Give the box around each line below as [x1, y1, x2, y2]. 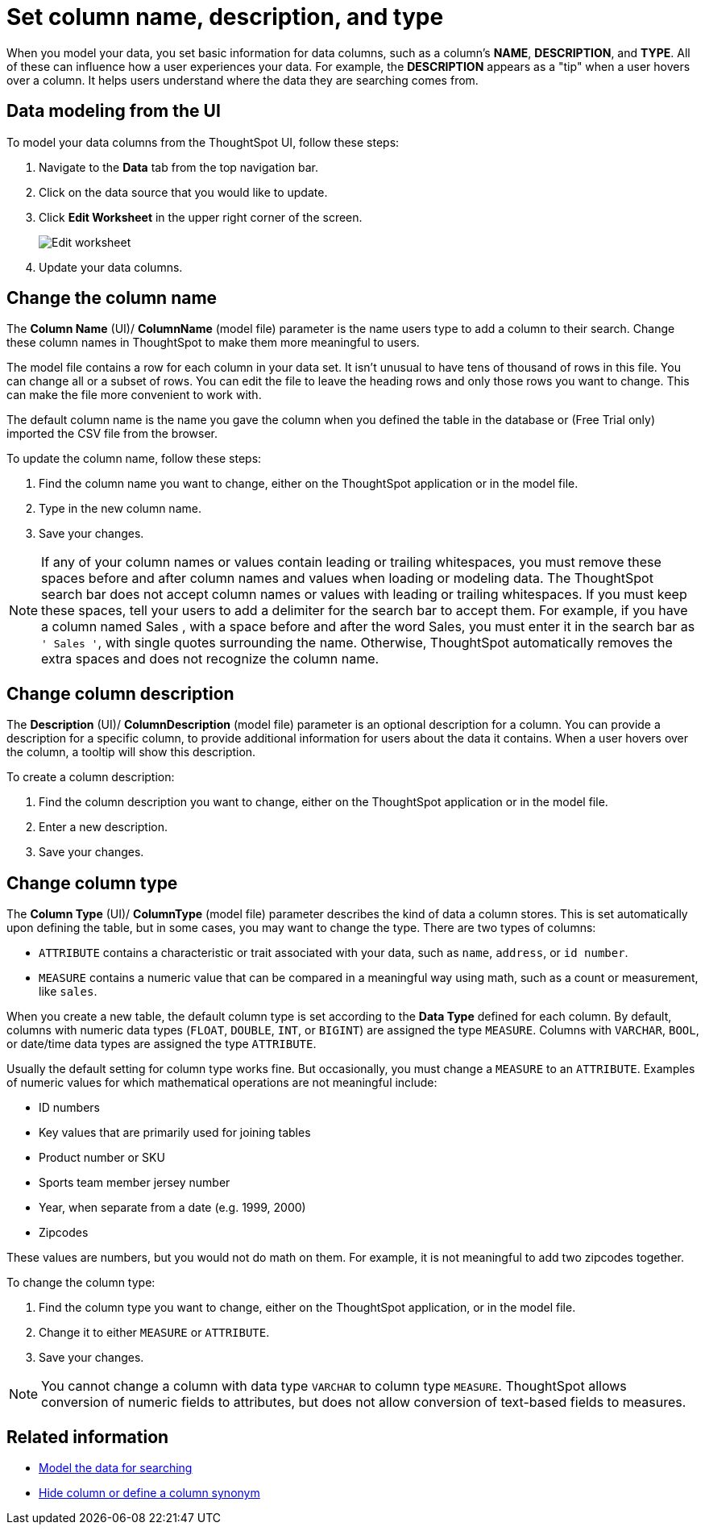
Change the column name [6, 288, 218, 309]
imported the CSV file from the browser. [6, 426, 218, 441]
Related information [6, 1426, 169, 1447]
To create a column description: [6, 770, 175, 784]
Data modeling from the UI [6, 101, 221, 122]
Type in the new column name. [39, 501, 201, 516]
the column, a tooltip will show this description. [6, 745, 256, 759]
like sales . [39, 984, 97, 999]
